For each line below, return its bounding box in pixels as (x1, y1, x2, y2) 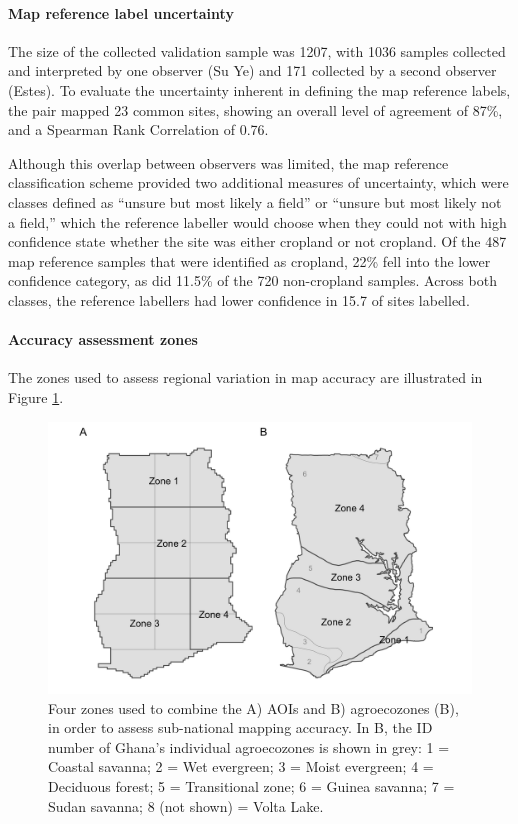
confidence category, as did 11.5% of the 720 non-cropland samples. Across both (8, 270, 497, 291)
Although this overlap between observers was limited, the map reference (8, 152, 449, 173)
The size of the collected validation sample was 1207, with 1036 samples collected (8, 40, 506, 61)
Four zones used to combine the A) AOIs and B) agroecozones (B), (48, 697, 459, 718)
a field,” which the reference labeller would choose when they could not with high (8, 211, 507, 232)
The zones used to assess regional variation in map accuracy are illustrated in (8, 367, 483, 388)
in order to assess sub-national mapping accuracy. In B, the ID (48, 717, 433, 738)
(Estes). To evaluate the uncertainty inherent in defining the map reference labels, (8, 79, 511, 100)
